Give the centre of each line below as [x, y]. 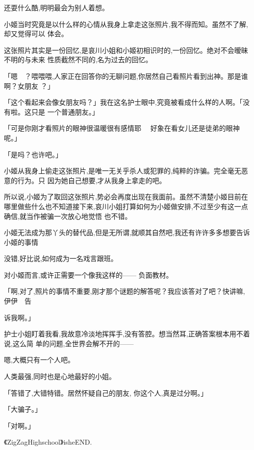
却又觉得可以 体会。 [36, 34]
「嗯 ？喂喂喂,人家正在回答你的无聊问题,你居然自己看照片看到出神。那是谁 [126, 76]
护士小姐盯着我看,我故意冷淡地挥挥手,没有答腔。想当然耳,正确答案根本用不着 [127, 334]
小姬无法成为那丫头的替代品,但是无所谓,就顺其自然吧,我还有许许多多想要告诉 [127, 232]
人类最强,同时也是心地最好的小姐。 [60, 376]
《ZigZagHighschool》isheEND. [48, 442]
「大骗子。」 [23, 409]
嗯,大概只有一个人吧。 [39, 360]
